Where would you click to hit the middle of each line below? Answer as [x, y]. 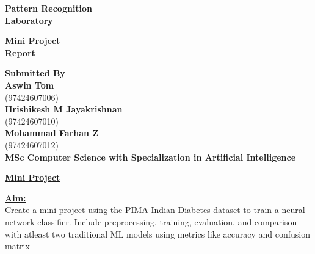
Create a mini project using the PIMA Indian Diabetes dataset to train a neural [155, 210]
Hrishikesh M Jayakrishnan [64, 109]
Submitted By [35, 73]
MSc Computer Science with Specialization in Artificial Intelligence [150, 157]
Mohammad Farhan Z [52, 133]
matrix [17, 246]
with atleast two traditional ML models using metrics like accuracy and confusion [158, 234]
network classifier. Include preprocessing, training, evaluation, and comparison [151, 221]
